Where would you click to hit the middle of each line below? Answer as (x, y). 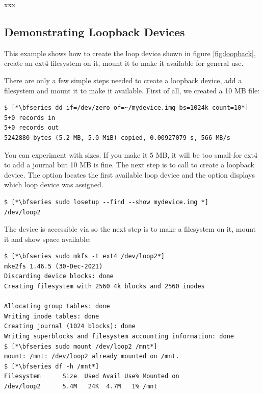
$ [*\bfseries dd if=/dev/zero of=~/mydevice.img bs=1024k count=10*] (126, 108)
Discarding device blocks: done (59, 276)
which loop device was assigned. (54, 184)
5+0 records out (32, 128)
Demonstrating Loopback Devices (95, 31)
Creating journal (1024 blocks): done (70, 326)
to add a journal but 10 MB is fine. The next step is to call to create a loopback (129, 165)
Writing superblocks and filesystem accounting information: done (119, 337)
